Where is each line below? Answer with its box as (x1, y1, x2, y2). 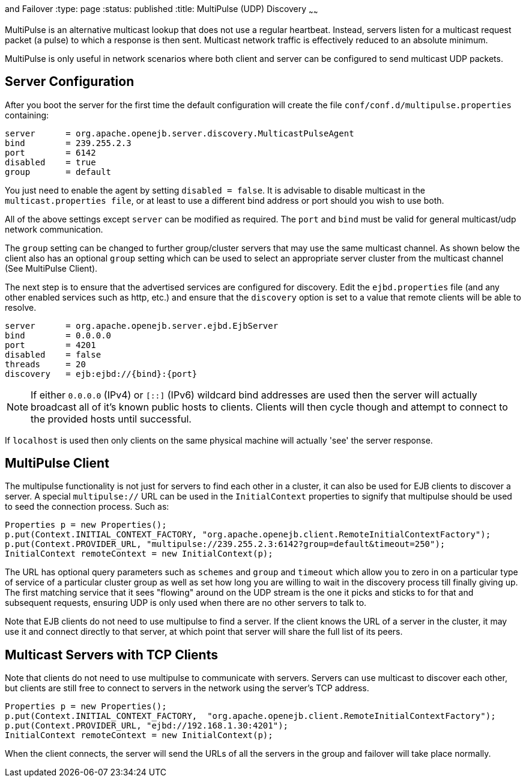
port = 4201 (5, 340, 96, 350)
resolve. (5, 302, 37, 313)
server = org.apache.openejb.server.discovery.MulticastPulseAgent (5, 128, 354, 138)
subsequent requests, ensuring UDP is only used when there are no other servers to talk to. (5, 597, 367, 608)
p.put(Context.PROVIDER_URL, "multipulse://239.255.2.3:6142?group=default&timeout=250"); (5, 539, 446, 549)
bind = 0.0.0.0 (5, 330, 112, 340)
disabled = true (5, 157, 96, 167)
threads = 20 (5, 359, 86, 369)
